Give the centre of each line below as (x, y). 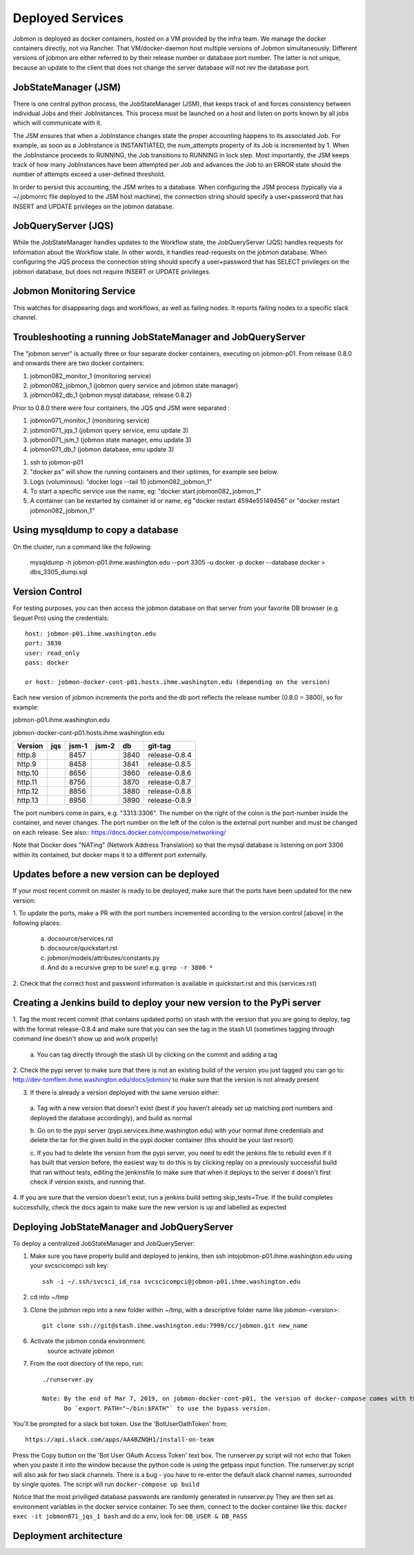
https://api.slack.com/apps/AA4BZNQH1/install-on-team (120, 1440)
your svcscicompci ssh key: (69, 1266)
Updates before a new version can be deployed (116, 874)
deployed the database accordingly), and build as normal (111, 1117)
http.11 (27, 782)
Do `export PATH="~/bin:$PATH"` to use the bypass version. (168, 1408)
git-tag (160, 745)
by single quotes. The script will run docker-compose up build (106, 1485)
